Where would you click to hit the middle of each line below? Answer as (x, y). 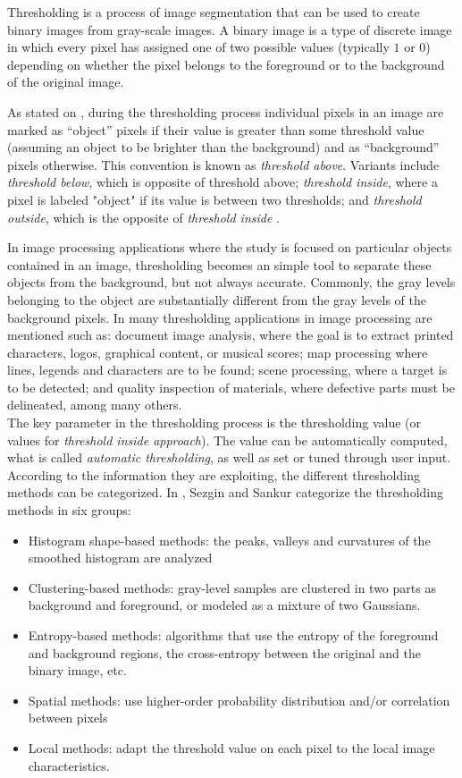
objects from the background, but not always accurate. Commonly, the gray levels (231, 282)
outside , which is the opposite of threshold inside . (143, 217)
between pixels (68, 718)
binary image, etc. (77, 670)
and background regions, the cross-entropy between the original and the (224, 652)
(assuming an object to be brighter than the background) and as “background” (223, 147)
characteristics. (69, 765)
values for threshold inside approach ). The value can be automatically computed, (227, 440)
